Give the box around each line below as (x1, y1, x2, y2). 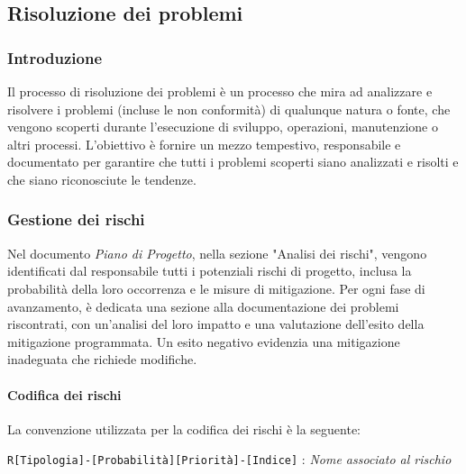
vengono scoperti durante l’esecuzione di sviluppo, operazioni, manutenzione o (7, 117, 438, 136)
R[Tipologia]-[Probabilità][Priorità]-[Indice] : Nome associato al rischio (7, 450, 452, 469)
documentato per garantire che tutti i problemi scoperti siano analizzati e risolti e (7, 152, 459, 171)
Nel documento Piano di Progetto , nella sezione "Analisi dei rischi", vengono (7, 243, 427, 262)
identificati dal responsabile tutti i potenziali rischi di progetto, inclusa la (7, 261, 412, 280)
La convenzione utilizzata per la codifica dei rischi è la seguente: (7, 419, 361, 438)
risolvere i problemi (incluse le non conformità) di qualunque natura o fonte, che (7, 99, 451, 118)
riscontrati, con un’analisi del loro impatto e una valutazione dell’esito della (7, 314, 425, 333)
